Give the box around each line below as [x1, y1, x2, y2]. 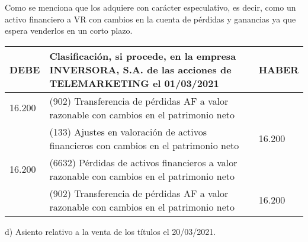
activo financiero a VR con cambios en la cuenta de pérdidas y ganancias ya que [5, 12, 296, 25]
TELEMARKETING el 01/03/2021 [49, 76, 219, 90]
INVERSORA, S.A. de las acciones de [49, 62, 232, 76]
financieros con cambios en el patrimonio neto [49, 138, 239, 152]
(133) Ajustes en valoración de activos [49, 124, 207, 138]
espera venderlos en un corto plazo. [5, 24, 133, 37]
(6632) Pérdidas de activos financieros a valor [49, 155, 238, 169]
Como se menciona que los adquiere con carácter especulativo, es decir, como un [5, 1, 296, 13]
